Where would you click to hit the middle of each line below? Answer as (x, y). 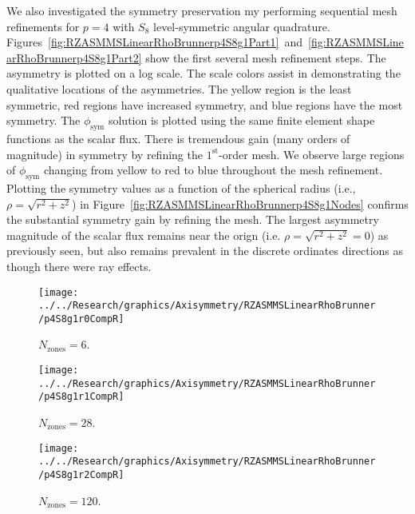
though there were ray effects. (79, 266)
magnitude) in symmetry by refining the (105, 154)
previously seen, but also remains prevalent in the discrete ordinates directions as (205, 251)
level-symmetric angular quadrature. (242, 26)
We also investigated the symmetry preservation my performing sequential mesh (202, 10)
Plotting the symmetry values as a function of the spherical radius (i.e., (181, 187)
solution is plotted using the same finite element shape (241, 120)
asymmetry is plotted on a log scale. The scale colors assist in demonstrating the (204, 73)
